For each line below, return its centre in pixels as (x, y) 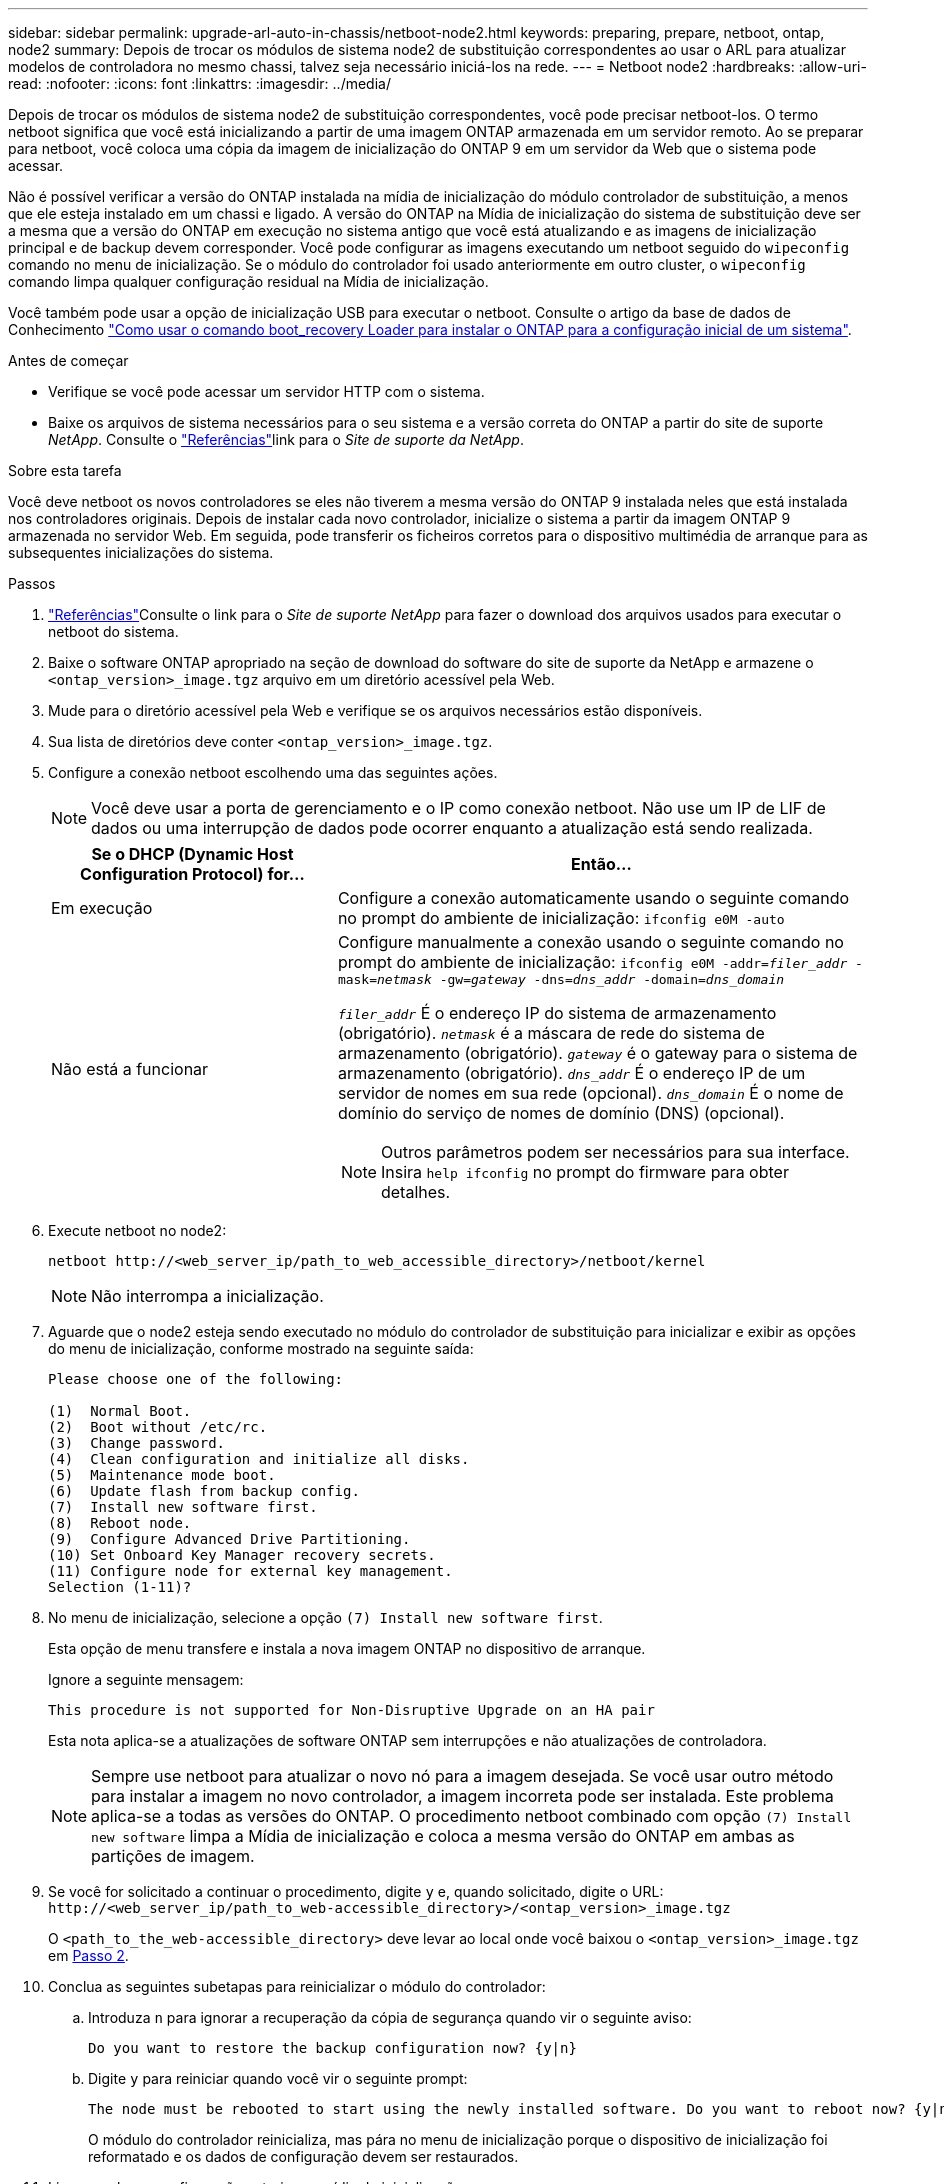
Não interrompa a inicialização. (207, 1296)
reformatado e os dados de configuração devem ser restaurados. (303, 2156)
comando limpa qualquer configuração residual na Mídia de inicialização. (248, 281)
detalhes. (415, 1192)
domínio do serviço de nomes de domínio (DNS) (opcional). (561, 1113)
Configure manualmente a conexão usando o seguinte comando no (590, 942)
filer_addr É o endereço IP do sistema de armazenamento (557, 1013)
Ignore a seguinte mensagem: (146, 1679)
